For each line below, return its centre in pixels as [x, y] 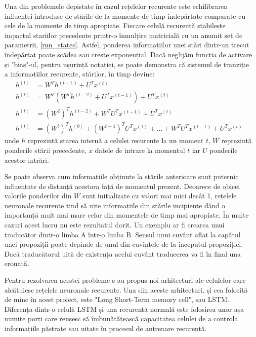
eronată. [17, 263]
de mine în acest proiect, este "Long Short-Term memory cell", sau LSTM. [117, 299]
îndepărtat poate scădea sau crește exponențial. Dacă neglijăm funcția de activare [128, 54]
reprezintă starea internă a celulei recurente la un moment [115, 140]
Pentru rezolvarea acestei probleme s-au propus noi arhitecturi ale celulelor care [125, 280]
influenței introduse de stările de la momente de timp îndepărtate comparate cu [125, 16]
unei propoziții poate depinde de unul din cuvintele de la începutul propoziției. [124, 244]
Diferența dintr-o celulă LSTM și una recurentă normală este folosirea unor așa [124, 309]
